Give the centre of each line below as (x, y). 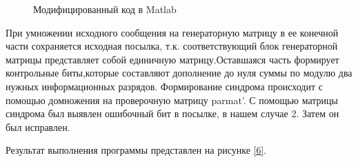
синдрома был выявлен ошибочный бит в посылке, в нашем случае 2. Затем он (172, 113)
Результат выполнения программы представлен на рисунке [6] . (136, 150)
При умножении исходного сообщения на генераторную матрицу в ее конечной (172, 32)
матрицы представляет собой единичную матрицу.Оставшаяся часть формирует (172, 59)
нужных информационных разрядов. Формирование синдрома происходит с (164, 86)
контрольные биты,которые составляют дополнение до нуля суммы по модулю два (179, 73)
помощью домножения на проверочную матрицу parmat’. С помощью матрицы (172, 100)
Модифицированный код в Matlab (105, 9)
